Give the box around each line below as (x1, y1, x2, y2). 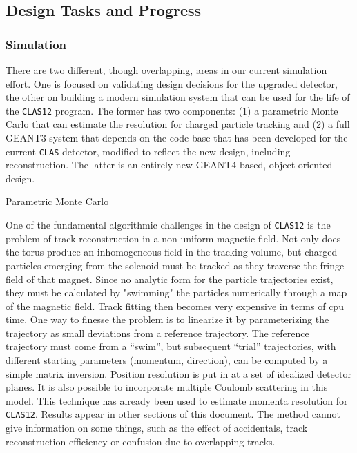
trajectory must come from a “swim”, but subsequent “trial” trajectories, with (6, 339, 336, 354)
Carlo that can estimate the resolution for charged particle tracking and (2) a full (6, 117, 350, 131)
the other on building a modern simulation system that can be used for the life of (6, 90, 350, 104)
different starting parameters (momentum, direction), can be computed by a (6, 353, 328, 367)
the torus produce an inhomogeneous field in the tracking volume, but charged (6, 244, 338, 259)
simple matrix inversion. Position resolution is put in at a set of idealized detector (6, 366, 351, 380)
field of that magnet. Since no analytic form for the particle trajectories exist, (6, 271, 334, 286)
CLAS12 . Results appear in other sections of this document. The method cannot (6, 407, 340, 421)
